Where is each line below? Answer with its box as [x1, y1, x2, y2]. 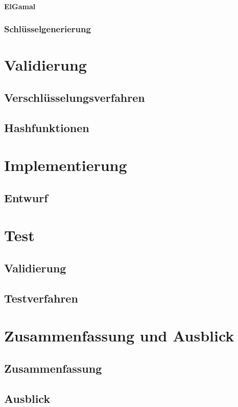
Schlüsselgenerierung [4, 23, 91, 35]
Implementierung [4, 155, 127, 176]
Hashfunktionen [4, 119, 89, 135]
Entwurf [4, 189, 48, 205]
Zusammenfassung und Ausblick [4, 325, 234, 346]
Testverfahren [4, 290, 78, 306]
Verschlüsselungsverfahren [4, 89, 145, 105]
